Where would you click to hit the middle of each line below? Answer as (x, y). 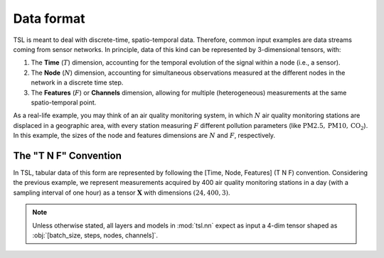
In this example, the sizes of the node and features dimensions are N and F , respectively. (144, 136)
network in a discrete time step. (77, 82)
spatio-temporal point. (64, 102)
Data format (49, 18)
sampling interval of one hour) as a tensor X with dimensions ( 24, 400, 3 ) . (122, 193)
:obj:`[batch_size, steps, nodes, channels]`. (95, 235)
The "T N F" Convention (68, 155)
